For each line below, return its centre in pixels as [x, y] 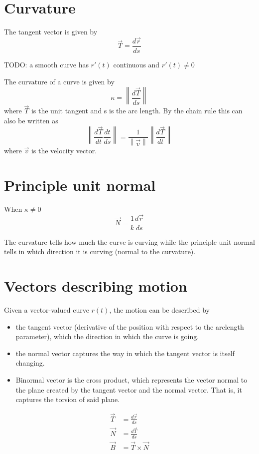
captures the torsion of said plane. [68, 399]
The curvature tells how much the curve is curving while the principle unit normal [129, 241]
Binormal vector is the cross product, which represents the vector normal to [131, 379]
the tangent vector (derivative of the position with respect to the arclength [130, 326]
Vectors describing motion [96, 286]
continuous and [136, 64]
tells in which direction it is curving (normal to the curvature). [100, 251]
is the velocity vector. [64, 151]
